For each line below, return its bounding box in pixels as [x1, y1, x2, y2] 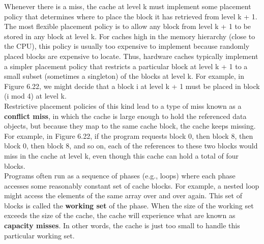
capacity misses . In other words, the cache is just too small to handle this [4, 220, 240, 231]
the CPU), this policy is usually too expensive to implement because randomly [4, 41, 250, 51]
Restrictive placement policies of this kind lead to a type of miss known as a [4, 100, 242, 111]
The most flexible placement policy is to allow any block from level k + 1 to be [4, 21, 251, 32]
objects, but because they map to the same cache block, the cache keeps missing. [4, 120, 256, 131]
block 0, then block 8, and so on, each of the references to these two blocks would [4, 140, 258, 151]
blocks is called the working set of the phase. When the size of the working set [4, 200, 254, 210]
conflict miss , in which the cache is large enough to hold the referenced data [4, 110, 247, 121]
